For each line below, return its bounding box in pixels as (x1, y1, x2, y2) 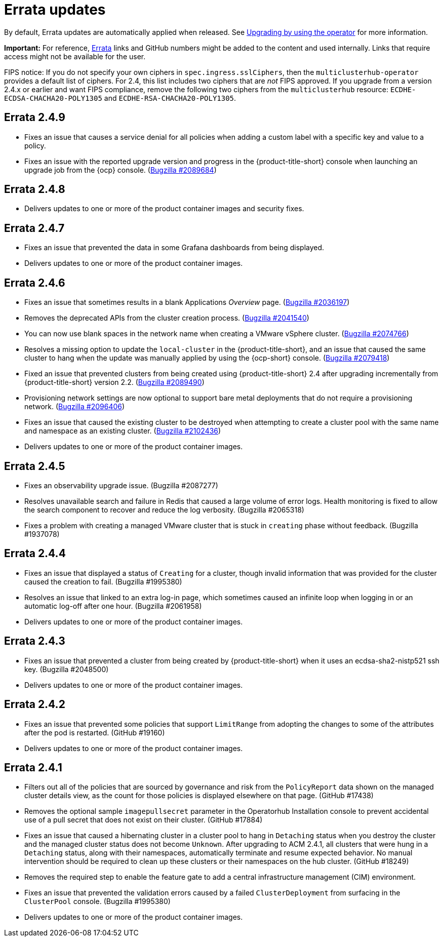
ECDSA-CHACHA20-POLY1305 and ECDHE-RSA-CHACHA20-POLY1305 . (4, 93, 236, 102)
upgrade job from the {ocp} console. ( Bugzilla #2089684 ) (24, 165, 217, 174)
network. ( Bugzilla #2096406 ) (24, 402, 125, 411)
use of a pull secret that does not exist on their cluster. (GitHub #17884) (24, 815, 263, 825)
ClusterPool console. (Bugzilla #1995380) (24, 897, 171, 906)
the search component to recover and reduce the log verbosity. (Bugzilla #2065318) (24, 505, 304, 514)
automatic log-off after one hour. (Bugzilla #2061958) (24, 601, 202, 610)
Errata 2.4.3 (4, 635, 65, 648)
